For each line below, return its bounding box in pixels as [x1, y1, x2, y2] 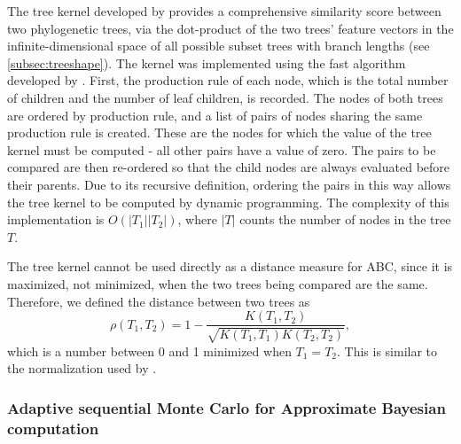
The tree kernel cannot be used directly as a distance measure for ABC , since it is [7, 257, 453, 276]
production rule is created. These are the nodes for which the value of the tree [7, 123, 432, 142]
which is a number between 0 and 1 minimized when [7, 341, 292, 360]
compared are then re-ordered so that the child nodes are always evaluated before [7, 158, 450, 176]
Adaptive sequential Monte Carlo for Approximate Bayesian [7, 396, 446, 418]
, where [177, 210, 217, 229]
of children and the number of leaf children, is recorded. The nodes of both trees [7, 88, 443, 106]
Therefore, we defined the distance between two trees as [7, 292, 310, 310]
